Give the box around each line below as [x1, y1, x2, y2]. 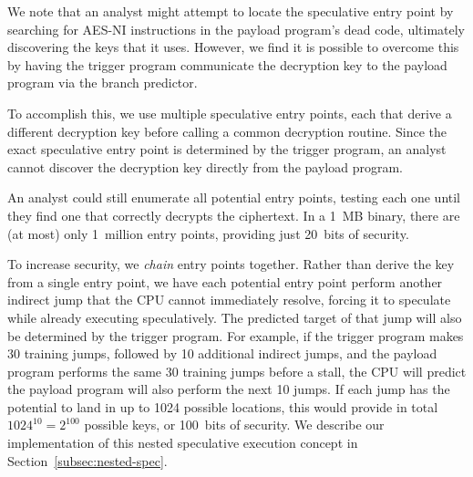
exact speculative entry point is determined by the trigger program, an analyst [7, 140, 447, 159]
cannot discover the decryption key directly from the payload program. [7, 157, 403, 176]
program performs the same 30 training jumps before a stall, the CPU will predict [7, 361, 467, 380]
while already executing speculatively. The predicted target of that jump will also [7, 307, 462, 327]
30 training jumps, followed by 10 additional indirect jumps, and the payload [7, 344, 437, 363]
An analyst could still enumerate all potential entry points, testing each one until [7, 188, 461, 207]
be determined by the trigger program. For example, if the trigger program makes [7, 326, 464, 345]
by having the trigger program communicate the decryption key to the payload [7, 55, 447, 74]
